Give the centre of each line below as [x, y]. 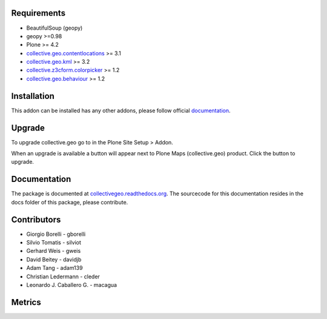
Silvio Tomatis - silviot [54, 243]
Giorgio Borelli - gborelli [56, 234]
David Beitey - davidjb [54, 259]
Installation [33, 96]
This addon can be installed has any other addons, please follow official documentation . [121, 110]
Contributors [36, 219]
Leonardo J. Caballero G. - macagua [72, 285]
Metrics [26, 302]
